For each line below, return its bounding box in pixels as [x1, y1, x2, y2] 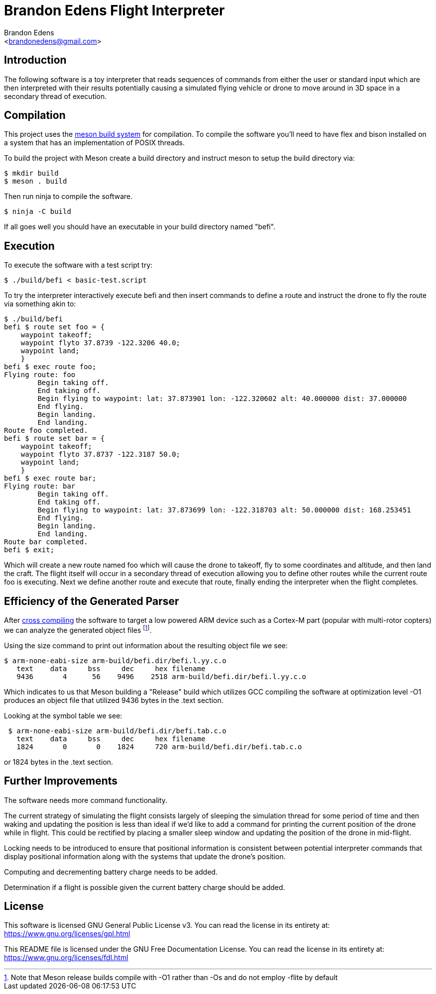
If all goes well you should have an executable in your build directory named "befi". [4, 222, 276, 231]
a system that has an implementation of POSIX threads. [4, 138, 185, 147]
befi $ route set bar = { [4, 434, 105, 443]
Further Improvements [4, 775, 118, 788]
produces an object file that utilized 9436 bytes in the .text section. [4, 696, 223, 704]
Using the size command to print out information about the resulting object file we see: [4, 641, 288, 650]
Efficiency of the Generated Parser [4, 595, 179, 607]
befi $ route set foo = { [4, 323, 105, 331]
